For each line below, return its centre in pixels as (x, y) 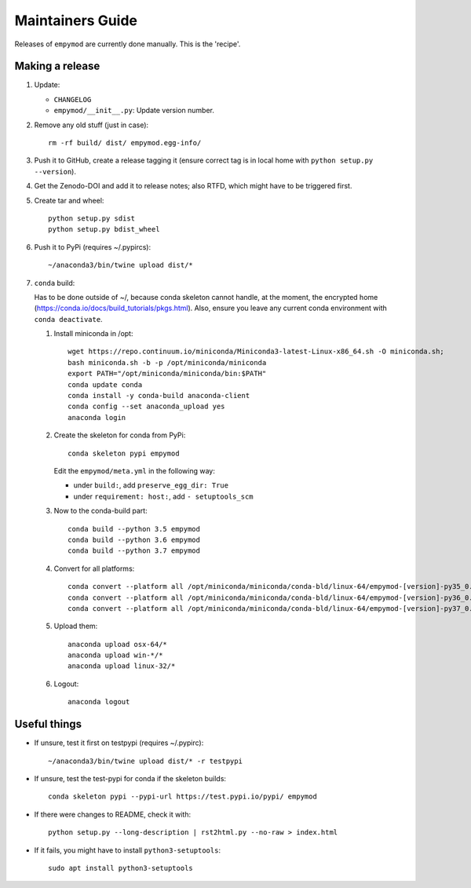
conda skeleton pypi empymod (124, 453)
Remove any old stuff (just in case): (91, 125)
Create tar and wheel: (69, 200)
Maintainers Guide (76, 20)
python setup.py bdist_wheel (104, 229)
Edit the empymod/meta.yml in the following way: (134, 471)
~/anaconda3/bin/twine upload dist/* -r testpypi (146, 761)
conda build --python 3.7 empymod (134, 551)
